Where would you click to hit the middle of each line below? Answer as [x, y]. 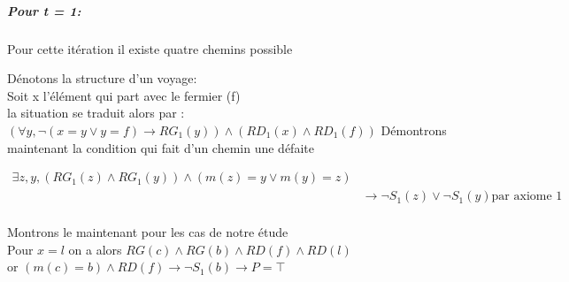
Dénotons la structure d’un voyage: [102, 78]
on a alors [95, 249]
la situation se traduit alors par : [96, 113]
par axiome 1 [527, 197]
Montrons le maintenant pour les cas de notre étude [148, 232]
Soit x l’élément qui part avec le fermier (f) [124, 95]
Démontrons [414, 130]
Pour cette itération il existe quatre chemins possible [150, 48]
